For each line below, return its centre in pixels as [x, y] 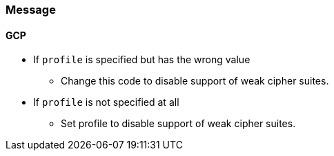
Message [31, 10]
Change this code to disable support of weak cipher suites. [195, 81]
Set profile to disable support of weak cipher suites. [178, 124]
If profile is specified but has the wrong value [142, 60]
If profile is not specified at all [106, 102]
